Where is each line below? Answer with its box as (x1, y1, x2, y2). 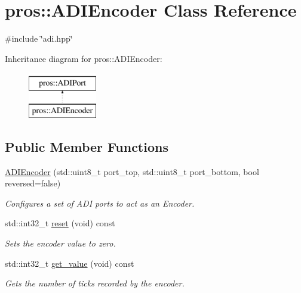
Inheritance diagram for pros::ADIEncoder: (5, 52, 162, 64)
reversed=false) (5, 177, 61, 189)
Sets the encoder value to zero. (5, 237, 116, 250)
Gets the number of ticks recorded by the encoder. (5, 277, 185, 289)
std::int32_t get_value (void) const (5, 257, 134, 269)
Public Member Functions (5, 137, 168, 155)
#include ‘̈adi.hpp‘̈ (5, 32, 73, 45)
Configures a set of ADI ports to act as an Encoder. (5, 197, 195, 209)
